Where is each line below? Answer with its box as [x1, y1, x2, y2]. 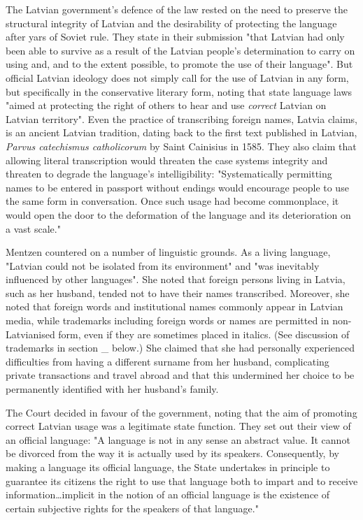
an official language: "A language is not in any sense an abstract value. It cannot [6, 432, 350, 447]
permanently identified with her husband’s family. [6, 382, 219, 396]
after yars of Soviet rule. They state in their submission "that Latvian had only [6, 29, 345, 44]
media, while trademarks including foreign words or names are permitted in [6, 313, 329, 328]
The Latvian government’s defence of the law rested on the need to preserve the [6, 2, 348, 16]
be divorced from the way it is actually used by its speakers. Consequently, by [6, 446, 339, 461]
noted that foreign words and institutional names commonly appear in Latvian [6, 299, 343, 314]
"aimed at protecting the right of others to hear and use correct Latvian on [6, 98, 327, 113]
